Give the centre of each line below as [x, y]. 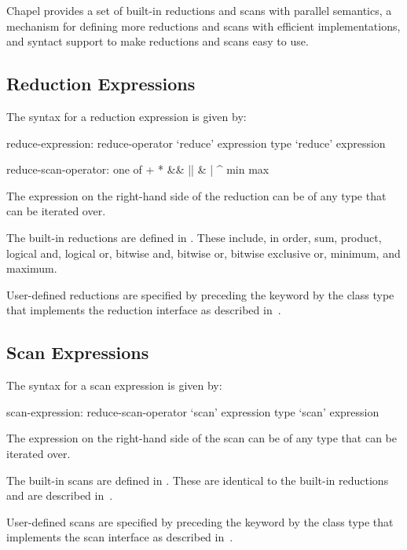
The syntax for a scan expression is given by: [114, 385]
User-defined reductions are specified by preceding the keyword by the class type [200, 294]
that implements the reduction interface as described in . [144, 310]
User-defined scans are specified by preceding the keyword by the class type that [200, 521]
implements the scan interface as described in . [120, 537]
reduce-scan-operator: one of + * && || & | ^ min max [138, 169]
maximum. [32, 268]
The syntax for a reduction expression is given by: [126, 116]
